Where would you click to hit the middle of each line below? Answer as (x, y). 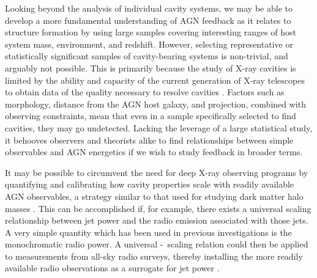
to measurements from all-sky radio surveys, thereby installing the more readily (154, 256)
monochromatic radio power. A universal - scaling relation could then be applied (157, 244)
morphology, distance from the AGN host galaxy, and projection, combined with (155, 104)
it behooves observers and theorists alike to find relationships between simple (149, 140)
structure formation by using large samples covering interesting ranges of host (151, 32)
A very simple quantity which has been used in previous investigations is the (148, 232)
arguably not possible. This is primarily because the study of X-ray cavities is (151, 68)
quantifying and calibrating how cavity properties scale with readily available (150, 184)
